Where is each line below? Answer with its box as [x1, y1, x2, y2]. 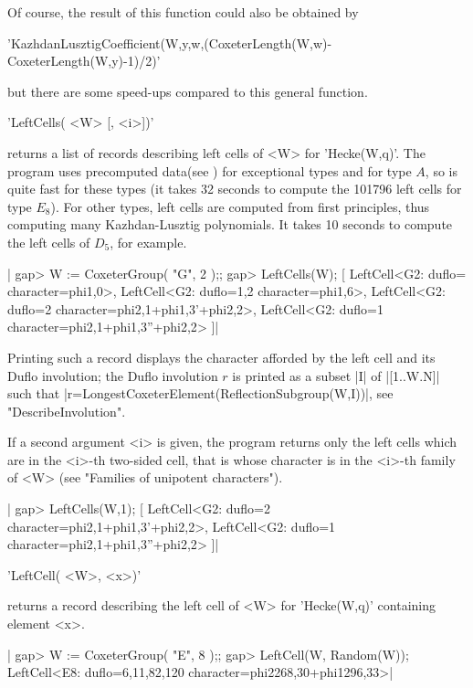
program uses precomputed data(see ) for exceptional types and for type [7, 161, 412, 180]
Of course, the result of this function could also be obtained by [7, 3, 359, 21]
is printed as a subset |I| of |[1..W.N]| [232, 365, 440, 385]
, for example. [110, 232, 187, 251]
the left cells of [7, 232, 90, 251]
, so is [425, 161, 457, 180]
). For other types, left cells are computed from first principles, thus [50, 196, 430, 216]
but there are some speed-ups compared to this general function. [7, 81, 368, 101]
